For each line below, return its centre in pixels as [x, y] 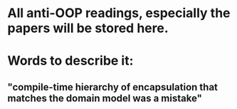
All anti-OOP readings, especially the [119, 13]
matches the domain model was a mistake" [105, 98]
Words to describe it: [70, 61]
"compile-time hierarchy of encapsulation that [113, 87]
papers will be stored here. [88, 28]
